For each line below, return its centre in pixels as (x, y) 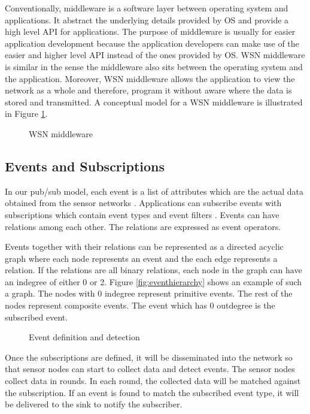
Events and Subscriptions (85, 166)
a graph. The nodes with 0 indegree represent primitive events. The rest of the (149, 293)
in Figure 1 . (26, 114)
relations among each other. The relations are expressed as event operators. (143, 226)
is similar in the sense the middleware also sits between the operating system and (154, 66)
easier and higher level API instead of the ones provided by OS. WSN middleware (155, 55)
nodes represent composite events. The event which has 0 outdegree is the (140, 305)
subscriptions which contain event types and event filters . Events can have (142, 214)
